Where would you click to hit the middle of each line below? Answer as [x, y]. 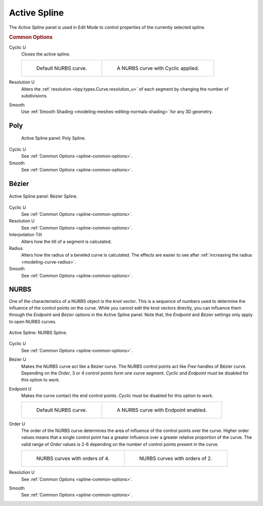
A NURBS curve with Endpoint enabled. [162, 410]
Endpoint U [20, 389]
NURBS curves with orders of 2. [176, 459]
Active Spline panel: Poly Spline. [54, 138]
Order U [17, 424]
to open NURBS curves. [33, 321]
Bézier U [18, 359]
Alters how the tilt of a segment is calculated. [66, 242]
